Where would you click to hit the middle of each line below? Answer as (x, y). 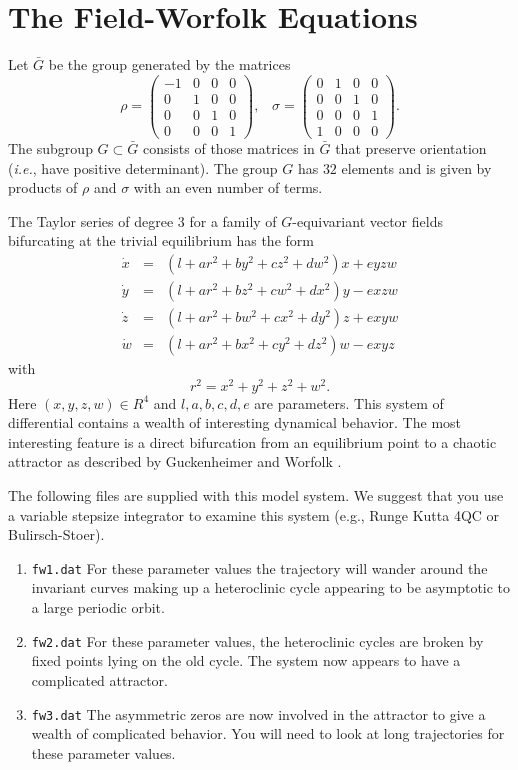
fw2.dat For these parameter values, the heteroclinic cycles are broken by (257, 640)
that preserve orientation (411, 147)
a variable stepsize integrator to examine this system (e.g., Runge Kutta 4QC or (254, 514)
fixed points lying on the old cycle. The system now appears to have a (246, 660)
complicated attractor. (99, 679)
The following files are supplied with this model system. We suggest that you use (256, 495)
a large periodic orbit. (98, 607)
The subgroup (50, 147)
